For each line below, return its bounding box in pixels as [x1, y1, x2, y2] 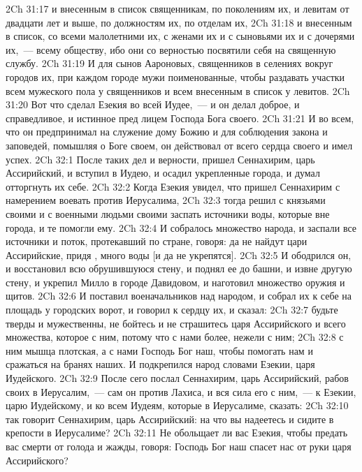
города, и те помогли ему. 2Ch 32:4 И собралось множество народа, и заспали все [6, 220, 357, 235]
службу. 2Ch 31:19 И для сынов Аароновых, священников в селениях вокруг [6, 56, 333, 71]
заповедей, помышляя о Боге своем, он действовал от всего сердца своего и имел [6, 138, 353, 152]
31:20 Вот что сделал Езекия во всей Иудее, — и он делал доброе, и [6, 97, 300, 112]
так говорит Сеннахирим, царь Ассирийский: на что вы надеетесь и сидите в [6, 411, 334, 426]
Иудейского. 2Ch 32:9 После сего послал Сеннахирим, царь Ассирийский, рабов [6, 371, 349, 385]
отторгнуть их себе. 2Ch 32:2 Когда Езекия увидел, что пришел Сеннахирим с [6, 179, 340, 193]
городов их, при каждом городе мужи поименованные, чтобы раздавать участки [6, 69, 345, 84]
